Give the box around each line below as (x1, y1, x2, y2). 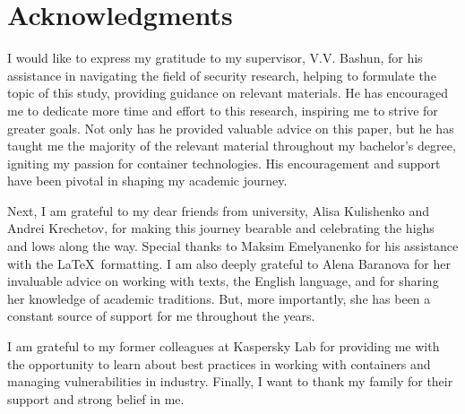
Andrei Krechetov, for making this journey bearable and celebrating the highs (7, 219, 435, 237)
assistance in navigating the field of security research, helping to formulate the (7, 65, 436, 84)
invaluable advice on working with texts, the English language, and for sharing (7, 272, 439, 290)
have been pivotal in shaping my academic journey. (7, 171, 288, 190)
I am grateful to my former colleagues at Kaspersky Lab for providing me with (7, 337, 440, 356)
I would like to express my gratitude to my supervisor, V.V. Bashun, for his (7, 48, 423, 67)
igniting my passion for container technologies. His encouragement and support (7, 153, 441, 172)
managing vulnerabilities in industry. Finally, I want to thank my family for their (7, 372, 453, 391)
